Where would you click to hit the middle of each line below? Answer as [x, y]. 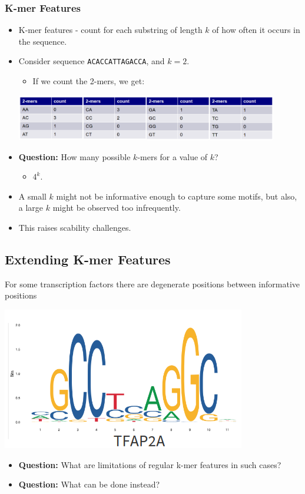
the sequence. [43, 41]
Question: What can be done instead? [89, 484]
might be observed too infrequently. [117, 208]
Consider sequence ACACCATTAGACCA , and [92, 61]
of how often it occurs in [256, 30]
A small [32, 196]
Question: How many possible [74, 156]
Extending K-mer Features [88, 259]
